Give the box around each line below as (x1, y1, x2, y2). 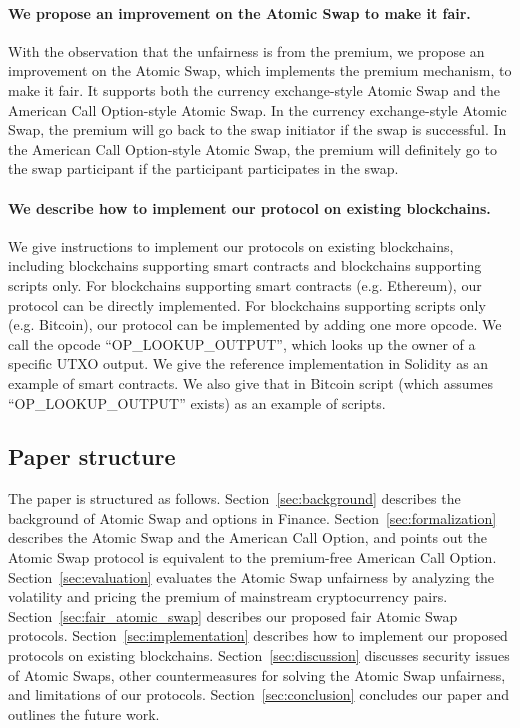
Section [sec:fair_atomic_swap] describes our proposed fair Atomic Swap (8, 605, 458, 626)
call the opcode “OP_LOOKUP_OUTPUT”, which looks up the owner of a (8, 333, 476, 354)
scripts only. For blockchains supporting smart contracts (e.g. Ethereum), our (8, 274, 482, 295)
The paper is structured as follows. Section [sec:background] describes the (8, 488, 461, 509)
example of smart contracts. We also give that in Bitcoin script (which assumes (8, 372, 493, 393)
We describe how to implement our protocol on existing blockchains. (8, 197, 491, 218)
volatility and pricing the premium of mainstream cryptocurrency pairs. (8, 586, 448, 607)
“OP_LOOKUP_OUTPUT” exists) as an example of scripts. (8, 392, 386, 413)
